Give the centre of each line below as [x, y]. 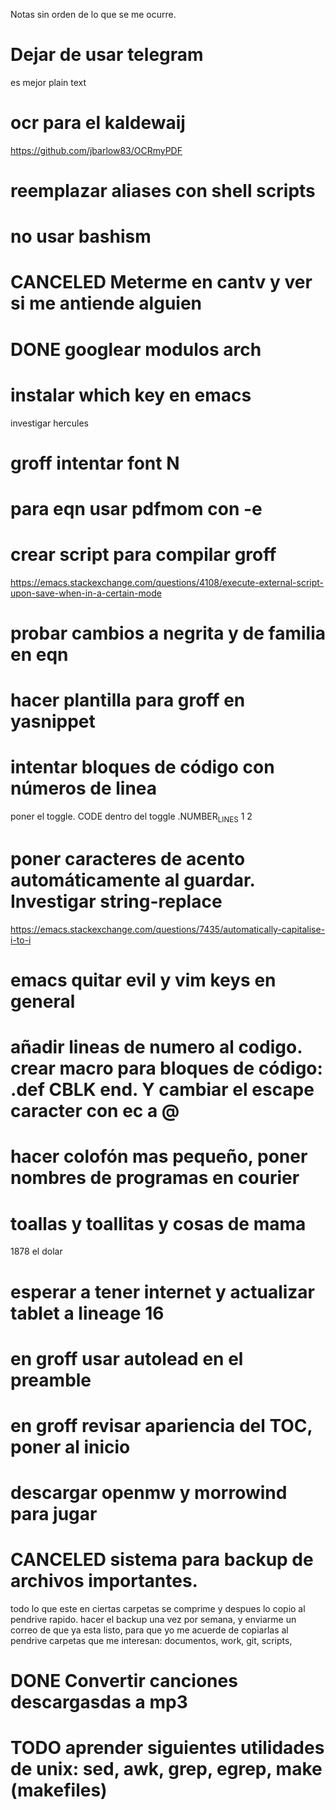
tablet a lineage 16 [87, 1313]
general [43, 1001]
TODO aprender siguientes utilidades [167, 1748]
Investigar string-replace [116, 901]
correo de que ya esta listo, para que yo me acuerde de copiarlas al [149, 1630]
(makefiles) [59, 1790]
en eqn [39, 655]
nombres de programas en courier [155, 1178]
